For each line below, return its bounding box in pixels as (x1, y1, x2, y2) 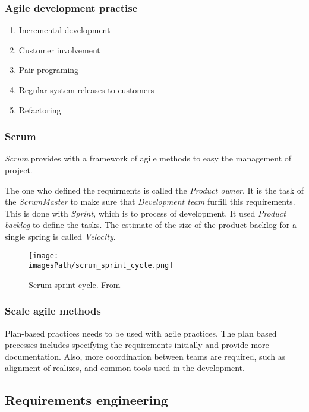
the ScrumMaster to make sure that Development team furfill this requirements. (5, 195, 295, 208)
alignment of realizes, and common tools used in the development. (5, 362, 245, 374)
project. (5, 164, 33, 176)
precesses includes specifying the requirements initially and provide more (5, 338, 269, 351)
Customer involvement (18, 43, 100, 56)
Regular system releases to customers (18, 84, 154, 96)
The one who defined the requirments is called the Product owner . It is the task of (5, 183, 304, 196)
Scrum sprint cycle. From (29, 278, 121, 290)
